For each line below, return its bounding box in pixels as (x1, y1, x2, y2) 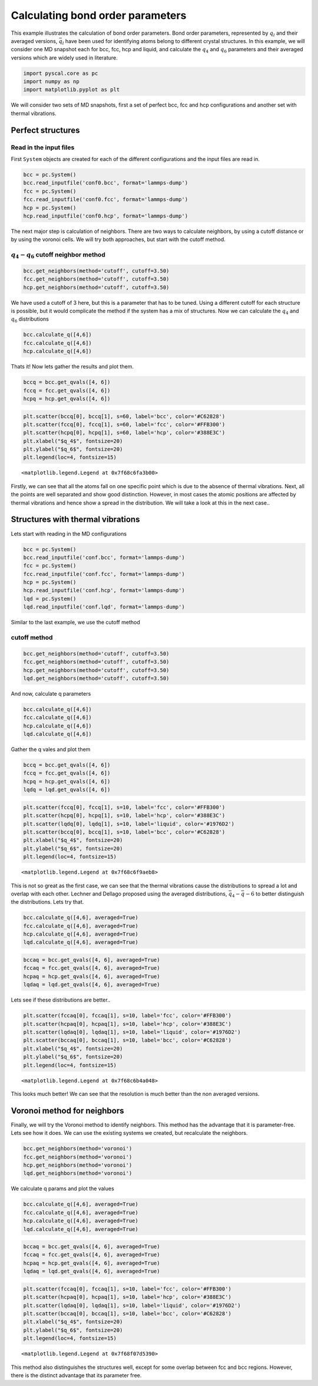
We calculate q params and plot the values (11, 1185, 114, 1192)
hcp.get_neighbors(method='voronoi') (23, 1161, 132, 1168)
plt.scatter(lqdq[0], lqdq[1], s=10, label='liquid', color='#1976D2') (23, 820, 235, 827)
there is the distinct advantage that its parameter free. (11, 1371, 142, 1379)
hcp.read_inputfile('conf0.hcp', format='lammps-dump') (23, 212, 188, 219)
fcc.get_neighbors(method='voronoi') (23, 1153, 132, 1160)
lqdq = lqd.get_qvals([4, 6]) (23, 786, 111, 793)
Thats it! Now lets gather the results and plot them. (11, 363, 134, 370)
